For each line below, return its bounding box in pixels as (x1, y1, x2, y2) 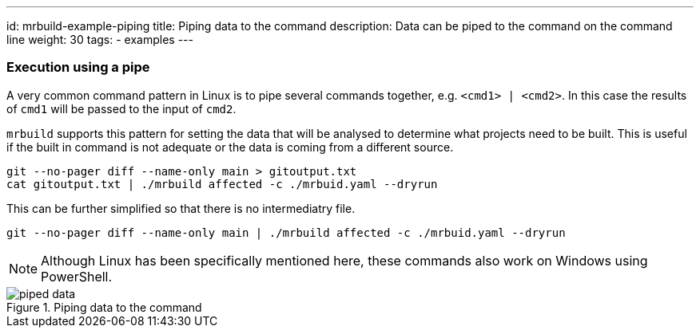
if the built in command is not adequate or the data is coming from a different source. (6, 139, 454, 154)
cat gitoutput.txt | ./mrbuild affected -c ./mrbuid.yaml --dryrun (6, 177, 438, 191)
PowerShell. (41, 268, 113, 285)
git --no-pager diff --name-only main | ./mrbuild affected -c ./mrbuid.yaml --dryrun (6, 226, 566, 239)
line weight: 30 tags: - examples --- (6, 33, 193, 46)
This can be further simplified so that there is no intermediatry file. (6, 201, 356, 215)
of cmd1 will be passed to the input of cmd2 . (6, 101, 237, 116)
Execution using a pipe (6, 59, 150, 76)
